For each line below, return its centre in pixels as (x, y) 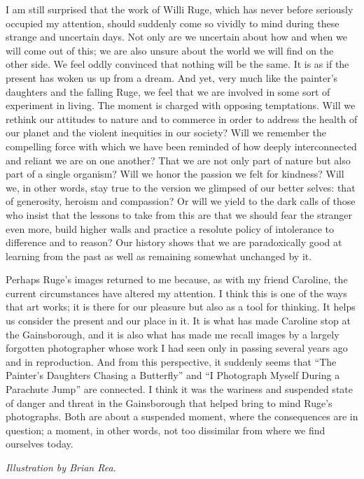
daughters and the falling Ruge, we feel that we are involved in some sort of (168, 91)
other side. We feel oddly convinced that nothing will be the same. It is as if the (177, 64)
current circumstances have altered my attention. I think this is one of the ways (176, 293)
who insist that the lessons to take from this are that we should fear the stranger (179, 214)
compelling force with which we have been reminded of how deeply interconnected (181, 146)
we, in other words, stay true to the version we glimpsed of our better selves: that (181, 187)
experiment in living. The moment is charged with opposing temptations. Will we (181, 105)
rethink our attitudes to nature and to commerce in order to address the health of (182, 119)
